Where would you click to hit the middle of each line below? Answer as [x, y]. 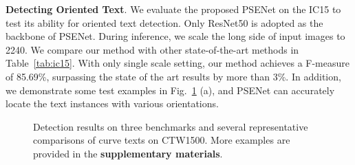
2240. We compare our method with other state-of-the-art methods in [152, 49]
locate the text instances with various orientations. [112, 103]
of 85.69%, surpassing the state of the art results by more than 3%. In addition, [173, 76]
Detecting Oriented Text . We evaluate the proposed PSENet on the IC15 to [173, 9]
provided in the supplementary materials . [128, 153]
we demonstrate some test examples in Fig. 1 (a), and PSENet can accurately [170, 90]
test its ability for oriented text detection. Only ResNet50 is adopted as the [164, 22]
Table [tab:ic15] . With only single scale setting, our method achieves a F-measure [177, 63]
